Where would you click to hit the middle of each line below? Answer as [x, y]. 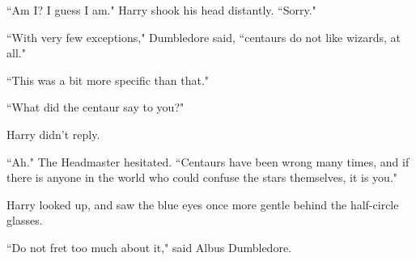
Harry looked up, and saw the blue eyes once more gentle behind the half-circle [203, 204]
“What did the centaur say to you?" [96, 107]
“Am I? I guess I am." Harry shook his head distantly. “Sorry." [161, 10]
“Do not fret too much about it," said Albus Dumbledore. [149, 247]
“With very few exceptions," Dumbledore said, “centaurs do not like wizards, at [204, 37]
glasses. [25, 220]
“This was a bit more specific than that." [108, 80]
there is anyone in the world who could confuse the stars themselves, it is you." [202, 177]
